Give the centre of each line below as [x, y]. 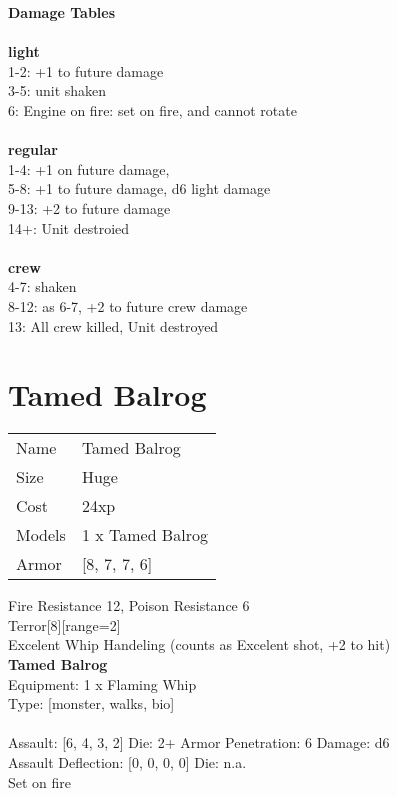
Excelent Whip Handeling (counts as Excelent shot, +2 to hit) [199, 644]
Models [41, 535]
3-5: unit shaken [57, 90]
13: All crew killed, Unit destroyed [113, 325]
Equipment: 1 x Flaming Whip [102, 683]
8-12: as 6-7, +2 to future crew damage [128, 305]
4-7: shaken [42, 286]
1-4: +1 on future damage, [89, 168]
